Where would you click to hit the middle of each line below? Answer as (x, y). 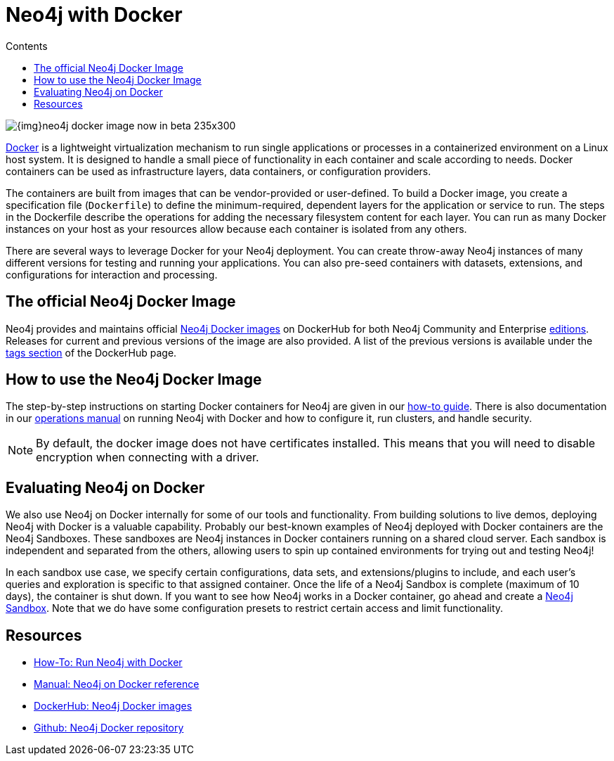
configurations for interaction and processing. (112, 274)
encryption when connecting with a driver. (148, 458)
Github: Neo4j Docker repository (109, 728)
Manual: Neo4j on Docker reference (117, 684)
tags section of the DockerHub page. (91, 352)
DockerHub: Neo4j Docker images (113, 706)
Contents (27, 46)
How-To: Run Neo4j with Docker (108, 663)
